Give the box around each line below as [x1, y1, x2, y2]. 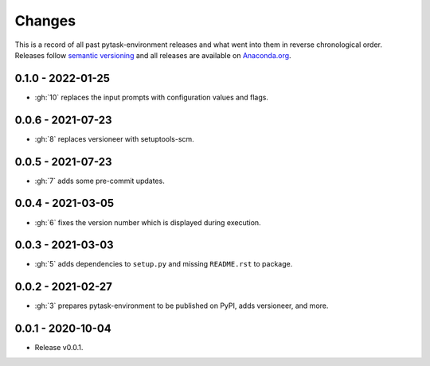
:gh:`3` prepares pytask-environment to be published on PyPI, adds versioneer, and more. [34, 301, 329, 310]
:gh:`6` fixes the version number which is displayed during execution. [34, 217, 262, 227]
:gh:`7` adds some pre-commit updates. [34, 176, 165, 185]
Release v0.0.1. [34, 343, 84, 352]
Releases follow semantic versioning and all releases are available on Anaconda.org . [14, 50, 291, 60]
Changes [14, 12, 76, 29]
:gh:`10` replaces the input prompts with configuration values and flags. [34, 92, 268, 102]
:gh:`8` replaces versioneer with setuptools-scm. [34, 134, 194, 143]
